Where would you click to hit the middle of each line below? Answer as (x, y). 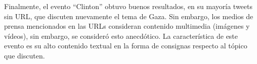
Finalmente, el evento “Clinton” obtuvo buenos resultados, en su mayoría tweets (128, 6)
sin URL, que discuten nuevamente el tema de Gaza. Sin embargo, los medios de (129, 16)
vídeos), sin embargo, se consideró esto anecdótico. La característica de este (121, 36)
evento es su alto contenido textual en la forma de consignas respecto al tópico (126, 46)
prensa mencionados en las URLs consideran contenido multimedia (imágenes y (127, 26)
